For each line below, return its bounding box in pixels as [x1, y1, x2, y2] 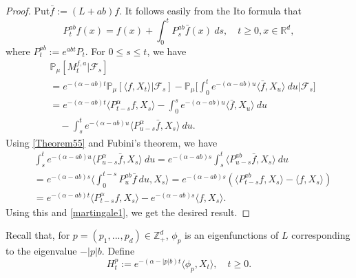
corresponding [291, 228, 350, 242]
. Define [101, 244, 135, 258]
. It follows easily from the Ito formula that [119, 3, 302, 17]
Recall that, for [6, 228, 70, 242]
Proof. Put [6, 3, 50, 17]
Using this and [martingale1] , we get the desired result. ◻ [6, 204, 251, 219]
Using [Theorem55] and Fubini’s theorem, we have [6, 135, 218, 149]
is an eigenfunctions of [185, 228, 279, 242]
